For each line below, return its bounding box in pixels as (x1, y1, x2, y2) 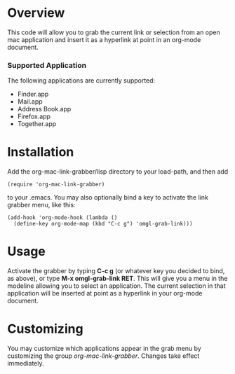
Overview (7, 5, 65, 21)
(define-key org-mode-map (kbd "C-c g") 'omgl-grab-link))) (13, 221, 193, 228)
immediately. (7, 359, 44, 368)
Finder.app (17, 90, 49, 99)
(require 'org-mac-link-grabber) (7, 181, 105, 188)
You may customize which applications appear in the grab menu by (7, 345, 201, 353)
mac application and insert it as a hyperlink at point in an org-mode (7, 35, 201, 43)
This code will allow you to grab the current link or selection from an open (7, 28, 221, 36)
